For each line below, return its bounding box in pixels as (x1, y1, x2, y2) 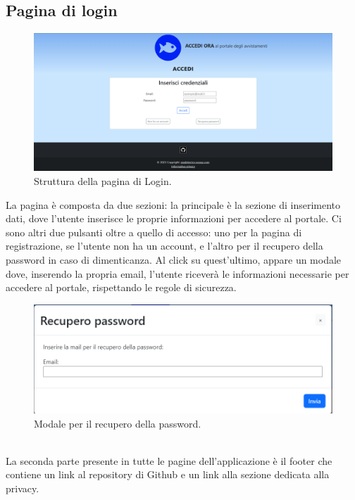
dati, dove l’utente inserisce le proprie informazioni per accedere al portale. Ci (6, 211, 342, 226)
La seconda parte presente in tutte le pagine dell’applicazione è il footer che (6, 453, 332, 468)
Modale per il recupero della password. (34, 416, 201, 430)
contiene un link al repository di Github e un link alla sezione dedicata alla (6, 467, 330, 482)
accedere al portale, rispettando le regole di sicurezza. (6, 280, 237, 295)
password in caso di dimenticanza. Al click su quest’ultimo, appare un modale (6, 252, 342, 267)
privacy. (6, 480, 39, 495)
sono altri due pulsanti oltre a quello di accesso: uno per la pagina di (6, 224, 302, 239)
